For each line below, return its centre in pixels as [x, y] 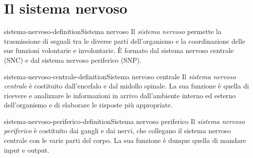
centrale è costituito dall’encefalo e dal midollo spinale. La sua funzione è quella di [126, 86]
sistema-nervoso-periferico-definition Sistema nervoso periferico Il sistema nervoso [124, 121]
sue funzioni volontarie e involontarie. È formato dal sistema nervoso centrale [119, 50]
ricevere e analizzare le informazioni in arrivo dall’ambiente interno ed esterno [120, 95]
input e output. [27, 149]
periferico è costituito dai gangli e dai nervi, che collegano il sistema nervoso [117, 131]
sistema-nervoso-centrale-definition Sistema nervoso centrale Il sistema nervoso [120, 76]
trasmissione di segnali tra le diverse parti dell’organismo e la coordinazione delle [125, 41]
